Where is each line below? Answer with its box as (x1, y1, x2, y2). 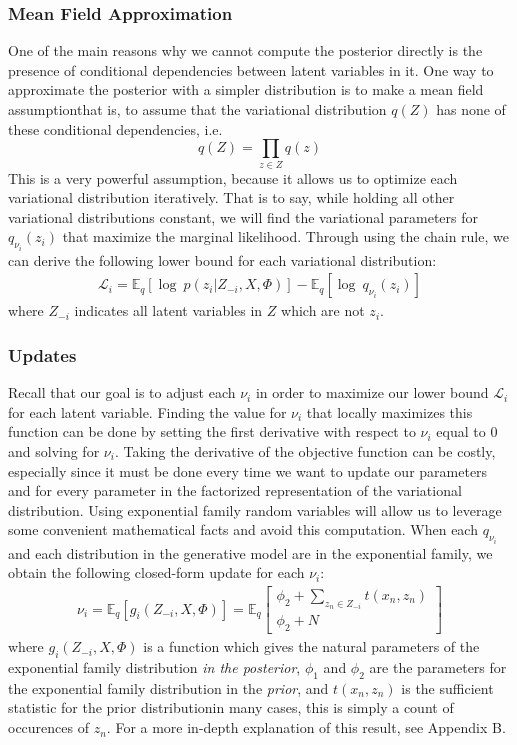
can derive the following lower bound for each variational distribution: (8, 249, 437, 270)
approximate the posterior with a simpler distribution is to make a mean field (8, 79, 484, 100)
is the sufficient (401, 677, 494, 698)
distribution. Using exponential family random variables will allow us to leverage (8, 499, 502, 520)
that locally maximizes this (306, 401, 473, 422)
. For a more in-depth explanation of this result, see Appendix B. (106, 717, 506, 738)
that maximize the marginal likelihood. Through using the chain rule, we (62, 226, 509, 247)
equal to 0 (436, 421, 498, 442)
